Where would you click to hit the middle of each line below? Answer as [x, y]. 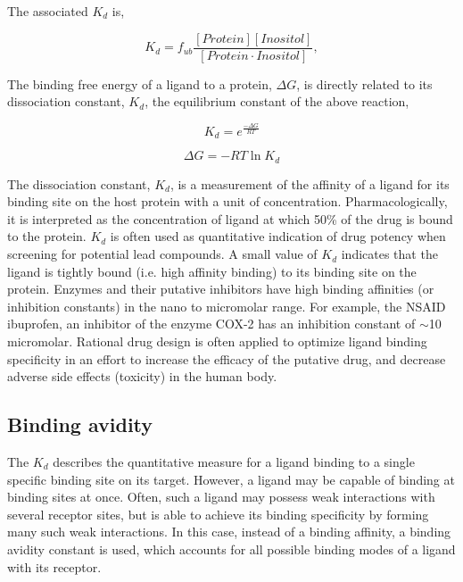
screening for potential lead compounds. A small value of [162, 254]
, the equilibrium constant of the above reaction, [277, 101]
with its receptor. [54, 566]
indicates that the [389, 254]
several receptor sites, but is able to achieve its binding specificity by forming [218, 514]
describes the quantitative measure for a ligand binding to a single [234, 462]
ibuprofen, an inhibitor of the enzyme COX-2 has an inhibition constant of [211, 324]
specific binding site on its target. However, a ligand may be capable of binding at [231, 479]
